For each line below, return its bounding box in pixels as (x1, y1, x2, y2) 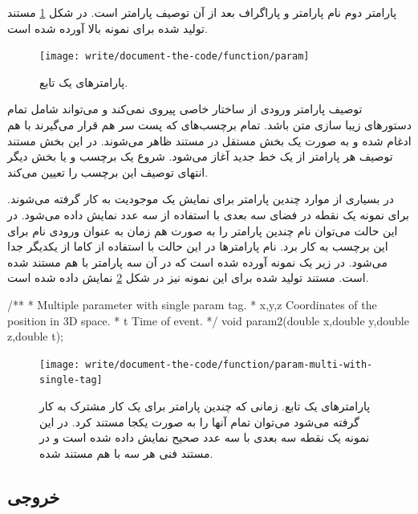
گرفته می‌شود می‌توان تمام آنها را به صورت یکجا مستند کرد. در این (39, 413, 359, 430)
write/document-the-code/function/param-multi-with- (85, 358, 373, 370)
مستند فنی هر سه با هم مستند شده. (39, 444, 213, 461)
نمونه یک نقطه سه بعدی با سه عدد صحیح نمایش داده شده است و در (39, 429, 370, 446)
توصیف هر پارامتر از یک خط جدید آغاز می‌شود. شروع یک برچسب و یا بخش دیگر (7, 148, 393, 165)
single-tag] (39, 374, 103, 386)
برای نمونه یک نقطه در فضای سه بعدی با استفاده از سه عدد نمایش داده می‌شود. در (7, 206, 410, 222)
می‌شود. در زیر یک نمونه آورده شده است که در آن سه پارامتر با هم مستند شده (7, 253, 388, 270)
